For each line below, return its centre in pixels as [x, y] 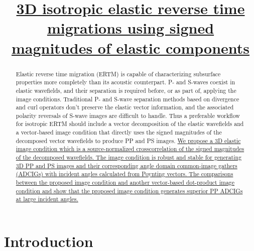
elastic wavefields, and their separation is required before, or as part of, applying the [126, 90]
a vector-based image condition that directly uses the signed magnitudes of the [119, 132]
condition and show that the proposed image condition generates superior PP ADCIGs [129, 191]
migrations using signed [131, 28]
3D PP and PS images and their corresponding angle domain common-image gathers [126, 165]
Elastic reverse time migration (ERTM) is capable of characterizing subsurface [118, 74]
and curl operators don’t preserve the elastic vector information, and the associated [125, 107]
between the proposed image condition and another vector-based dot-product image [125, 182]
